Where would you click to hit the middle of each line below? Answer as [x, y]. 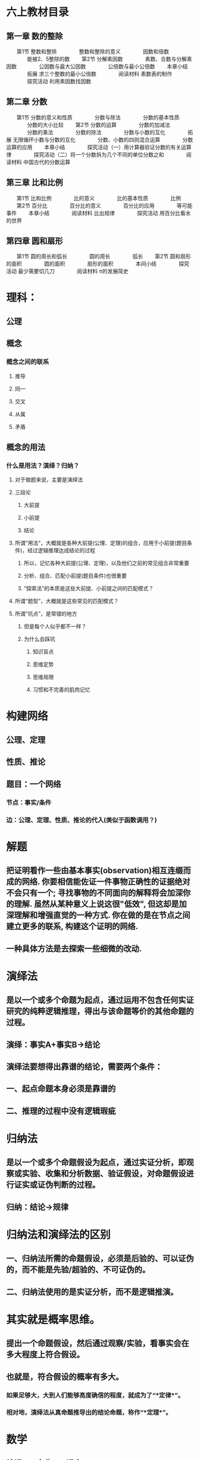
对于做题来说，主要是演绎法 [49, 480]
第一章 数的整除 [35, 36]
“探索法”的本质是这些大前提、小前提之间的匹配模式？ [88, 589]
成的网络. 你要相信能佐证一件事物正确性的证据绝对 [98, 882]
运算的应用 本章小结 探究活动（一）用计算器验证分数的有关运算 [99, 147]
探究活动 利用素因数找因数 [59, 81]
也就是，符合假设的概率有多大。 [65, 1377]
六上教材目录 [38, 12]
